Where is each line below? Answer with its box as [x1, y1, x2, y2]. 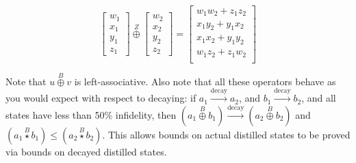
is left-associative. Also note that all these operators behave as [74, 74, 336, 88]
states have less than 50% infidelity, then [5, 107, 177, 121]
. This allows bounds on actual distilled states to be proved [102, 127, 351, 141]
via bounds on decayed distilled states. [5, 144, 167, 158]
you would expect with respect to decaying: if [5, 91, 196, 105]
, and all [301, 91, 336, 105]
